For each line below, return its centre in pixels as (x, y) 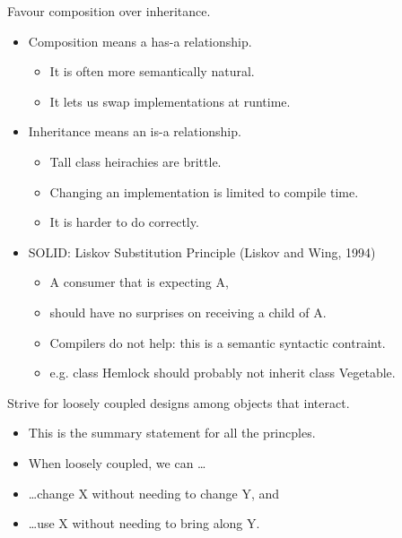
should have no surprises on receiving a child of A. (188, 312)
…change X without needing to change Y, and (154, 493)
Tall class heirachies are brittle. (135, 161)
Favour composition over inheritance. (109, 11)
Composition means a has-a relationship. (140, 41)
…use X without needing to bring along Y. (144, 523)
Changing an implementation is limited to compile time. (204, 191)
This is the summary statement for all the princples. (172, 433)
